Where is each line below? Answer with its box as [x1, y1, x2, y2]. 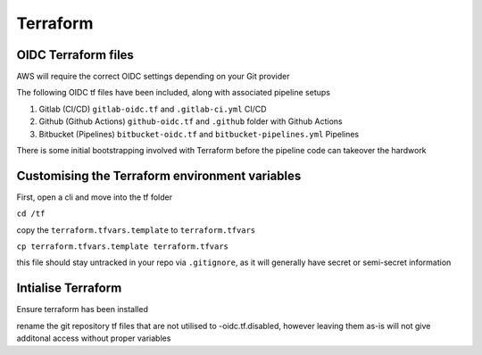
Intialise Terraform [16, 281, 122, 296]
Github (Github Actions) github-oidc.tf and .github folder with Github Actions [38, 116, 343, 127]
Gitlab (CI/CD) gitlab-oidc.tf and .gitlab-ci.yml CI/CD [38, 103, 267, 114]
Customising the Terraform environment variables [16, 168, 302, 183]
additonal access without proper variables [16, 333, 171, 343]
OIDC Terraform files [16, 47, 134, 62]
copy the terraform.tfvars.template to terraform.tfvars [16, 224, 256, 235]
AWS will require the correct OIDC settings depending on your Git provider [16, 71, 290, 82]
